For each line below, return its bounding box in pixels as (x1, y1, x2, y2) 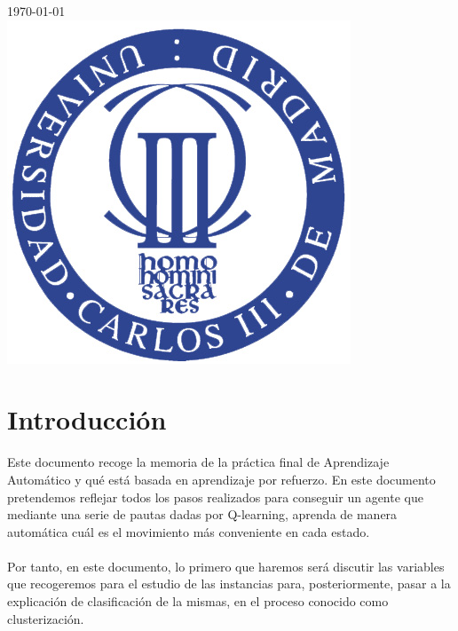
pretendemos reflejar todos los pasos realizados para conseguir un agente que (7, 487, 423, 506)
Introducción (7, 401, 167, 438)
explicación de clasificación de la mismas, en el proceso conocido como (7, 592, 389, 611)
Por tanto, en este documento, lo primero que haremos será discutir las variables (7, 556, 445, 575)
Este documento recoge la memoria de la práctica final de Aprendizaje (7, 453, 390, 471)
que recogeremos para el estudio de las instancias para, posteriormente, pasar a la (7, 574, 451, 593)
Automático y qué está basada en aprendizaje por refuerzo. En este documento (7, 469, 436, 488)
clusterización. (7, 609, 84, 627)
